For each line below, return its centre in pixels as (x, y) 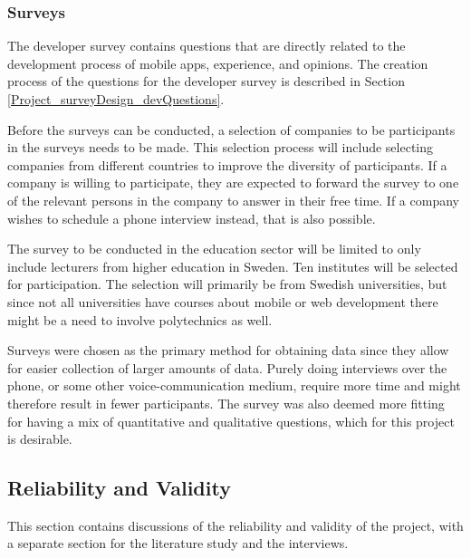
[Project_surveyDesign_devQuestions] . (116, 99)
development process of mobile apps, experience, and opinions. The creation (218, 63)
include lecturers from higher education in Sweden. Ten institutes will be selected (233, 266)
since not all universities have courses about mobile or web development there (223, 301)
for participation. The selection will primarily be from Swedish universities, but (227, 284)
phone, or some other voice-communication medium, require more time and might (234, 385)
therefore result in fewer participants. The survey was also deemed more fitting (226, 403)
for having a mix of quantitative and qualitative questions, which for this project (231, 421)
